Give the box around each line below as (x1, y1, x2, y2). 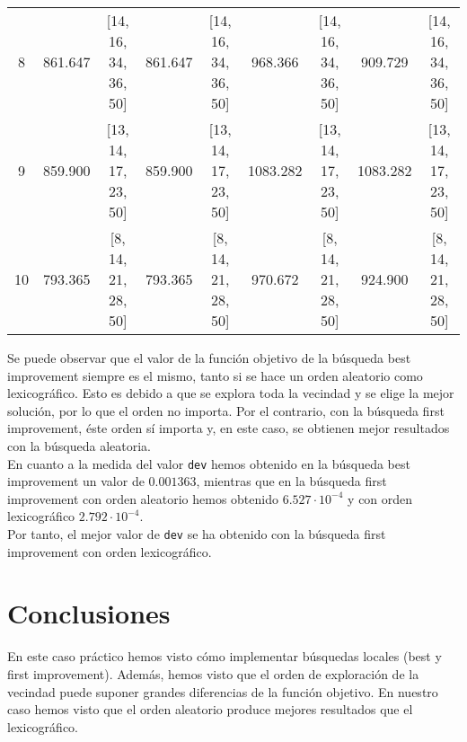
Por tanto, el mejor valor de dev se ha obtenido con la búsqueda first (7, 525, 386, 543)
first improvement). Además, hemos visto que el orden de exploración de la (7, 664, 419, 683)
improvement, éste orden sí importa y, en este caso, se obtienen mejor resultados (7, 419, 450, 437)
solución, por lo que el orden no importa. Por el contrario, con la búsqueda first (7, 401, 445, 420)
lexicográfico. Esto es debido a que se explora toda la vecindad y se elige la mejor (7, 384, 454, 402)
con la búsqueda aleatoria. (7, 436, 151, 455)
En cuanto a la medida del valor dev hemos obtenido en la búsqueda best (7, 454, 410, 473)
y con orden (348, 489, 413, 508)
